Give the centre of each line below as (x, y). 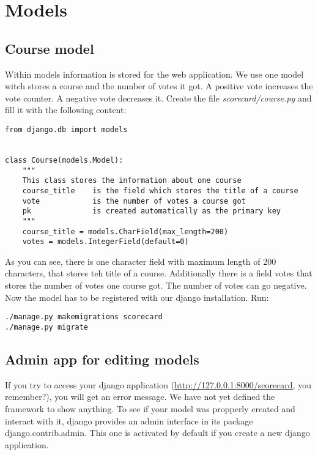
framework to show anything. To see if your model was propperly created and (150, 408)
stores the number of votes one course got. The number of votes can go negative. (156, 285)
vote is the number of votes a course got (134, 201)
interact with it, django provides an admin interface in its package (129, 420)
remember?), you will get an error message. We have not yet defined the (140, 397)
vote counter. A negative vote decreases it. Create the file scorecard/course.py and (158, 98)
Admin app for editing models (102, 359)
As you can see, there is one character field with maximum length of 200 (141, 261)
